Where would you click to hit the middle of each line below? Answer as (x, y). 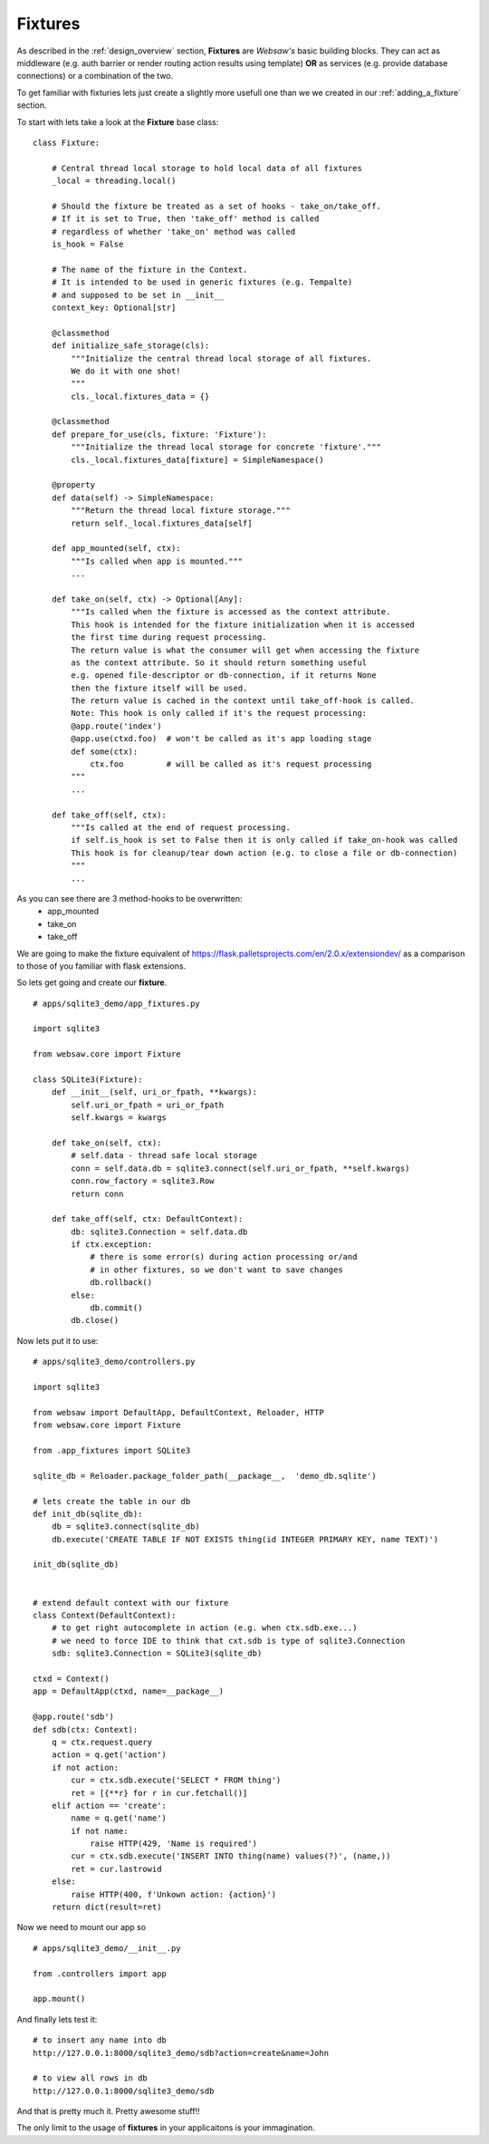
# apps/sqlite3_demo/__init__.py (107, 1948)
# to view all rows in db (91, 2078)
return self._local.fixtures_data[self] (162, 523)
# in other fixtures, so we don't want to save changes (216, 1270)
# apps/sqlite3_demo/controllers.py (114, 1362)
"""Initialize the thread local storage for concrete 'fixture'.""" (226, 447)
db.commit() (116, 1308)
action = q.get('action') (109, 1755)
